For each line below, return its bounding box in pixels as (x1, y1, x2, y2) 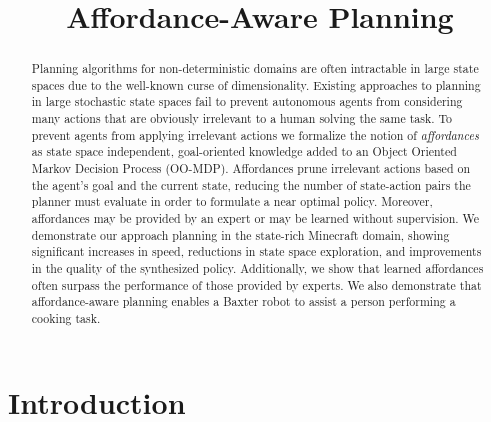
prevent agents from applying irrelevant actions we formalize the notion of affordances (31, 126, 479, 143)
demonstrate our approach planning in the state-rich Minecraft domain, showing (31, 226, 450, 243)
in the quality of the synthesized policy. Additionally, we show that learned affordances (31, 260, 484, 277)
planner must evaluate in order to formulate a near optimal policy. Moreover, (31, 193, 433, 210)
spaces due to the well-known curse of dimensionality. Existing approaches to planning (31, 76, 481, 93)
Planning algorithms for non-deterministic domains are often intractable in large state (31, 60, 479, 77)
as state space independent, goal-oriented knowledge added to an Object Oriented (31, 143, 457, 160)
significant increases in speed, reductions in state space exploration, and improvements (31, 243, 482, 260)
